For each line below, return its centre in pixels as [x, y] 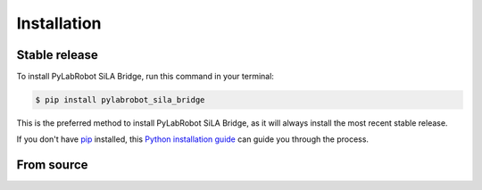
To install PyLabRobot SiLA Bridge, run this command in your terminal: [145, 77]
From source [52, 165]
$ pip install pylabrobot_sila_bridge [120, 100]
